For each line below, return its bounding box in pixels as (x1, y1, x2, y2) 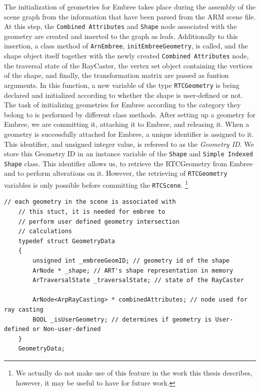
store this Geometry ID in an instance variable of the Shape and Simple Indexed (4, 148, 253, 159)
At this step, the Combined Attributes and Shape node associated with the (4, 21, 237, 31)
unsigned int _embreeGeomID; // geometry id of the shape (32, 257, 230, 264)
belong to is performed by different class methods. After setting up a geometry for (4, 109, 256, 119)
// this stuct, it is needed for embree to (18, 208, 165, 216)
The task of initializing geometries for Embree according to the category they (4, 99, 241, 110)
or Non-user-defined (32, 326, 101, 333)
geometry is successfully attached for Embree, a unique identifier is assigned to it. (4, 128, 254, 139)
